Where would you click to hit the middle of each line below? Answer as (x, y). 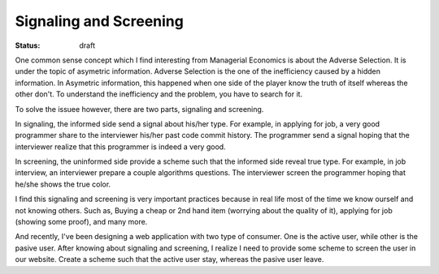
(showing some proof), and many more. (81, 222)
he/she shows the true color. (63, 184)
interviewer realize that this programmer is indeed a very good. (121, 147)
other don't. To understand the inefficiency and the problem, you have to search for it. (159, 94)
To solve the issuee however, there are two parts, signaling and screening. (139, 109)
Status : (28, 45)
